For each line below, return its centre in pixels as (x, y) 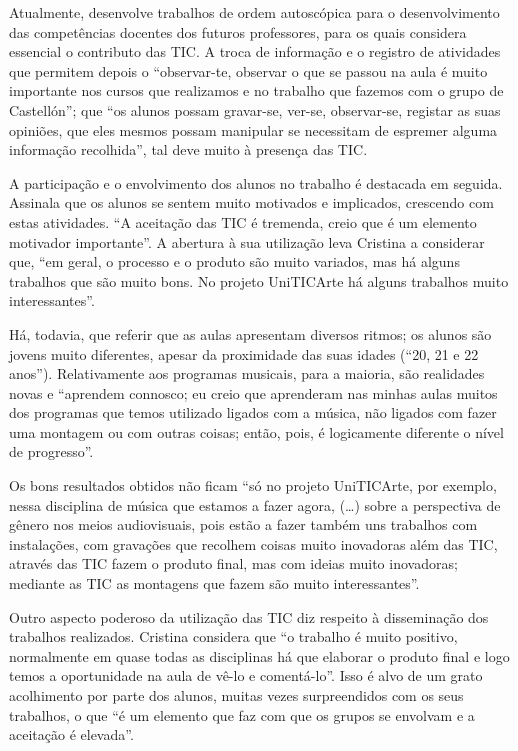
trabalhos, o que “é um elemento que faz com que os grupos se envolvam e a (242, 714)
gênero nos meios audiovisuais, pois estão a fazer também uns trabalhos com (243, 524)
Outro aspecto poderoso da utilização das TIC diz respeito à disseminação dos (249, 616)
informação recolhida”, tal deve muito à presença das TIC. (188, 149)
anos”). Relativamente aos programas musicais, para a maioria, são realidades (247, 373)
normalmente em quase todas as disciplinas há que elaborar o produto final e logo (259, 655)
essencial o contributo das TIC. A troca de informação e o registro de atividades (255, 51)
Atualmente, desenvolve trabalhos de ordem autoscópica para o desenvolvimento (254, 12)
